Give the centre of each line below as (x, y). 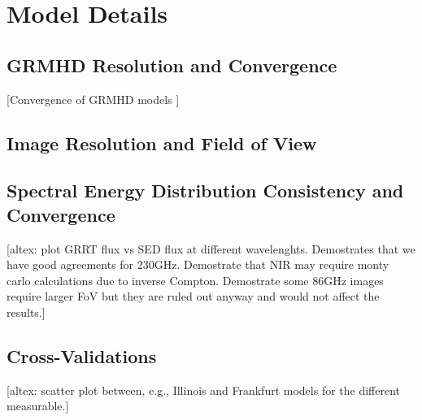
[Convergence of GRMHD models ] (93, 99)
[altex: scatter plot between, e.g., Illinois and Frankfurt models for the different (204, 390)
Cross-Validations (82, 355)
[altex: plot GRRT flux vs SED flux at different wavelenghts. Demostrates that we (211, 248)
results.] (26, 312)
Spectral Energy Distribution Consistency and (205, 191)
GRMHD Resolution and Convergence (172, 65)
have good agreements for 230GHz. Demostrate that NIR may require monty (198, 264)
